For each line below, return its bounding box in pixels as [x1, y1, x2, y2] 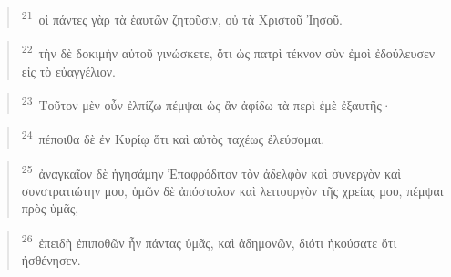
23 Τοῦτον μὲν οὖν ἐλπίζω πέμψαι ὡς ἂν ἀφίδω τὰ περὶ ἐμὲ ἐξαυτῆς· [21, 93, 392, 114]
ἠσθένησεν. [21, 251, 81, 270]
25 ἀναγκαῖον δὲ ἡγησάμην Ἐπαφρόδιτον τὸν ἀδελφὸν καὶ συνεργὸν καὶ [21, 160, 402, 182]
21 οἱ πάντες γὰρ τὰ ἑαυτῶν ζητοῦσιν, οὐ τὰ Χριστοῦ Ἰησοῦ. [21, 7, 343, 28]
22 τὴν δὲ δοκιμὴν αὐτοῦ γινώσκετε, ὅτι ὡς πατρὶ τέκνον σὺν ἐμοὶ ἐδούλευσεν [21, 41, 436, 62]
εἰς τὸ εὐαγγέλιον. [21, 61, 116, 80]
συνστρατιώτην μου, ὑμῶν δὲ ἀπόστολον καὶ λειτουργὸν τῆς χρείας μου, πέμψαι [21, 180, 444, 200]
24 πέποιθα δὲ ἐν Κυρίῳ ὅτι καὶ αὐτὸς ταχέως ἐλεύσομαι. [21, 127, 325, 148]
